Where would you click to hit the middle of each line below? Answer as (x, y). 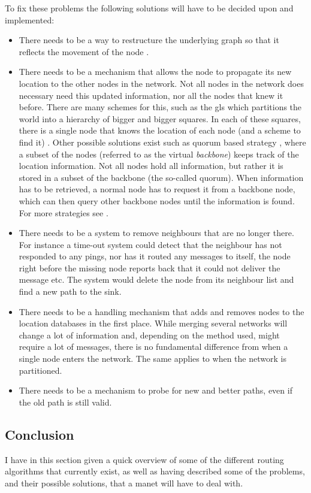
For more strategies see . (64, 212)
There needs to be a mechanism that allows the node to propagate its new (155, 72)
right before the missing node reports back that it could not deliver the (150, 267)
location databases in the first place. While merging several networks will (153, 323)
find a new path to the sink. (70, 291)
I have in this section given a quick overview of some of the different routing (144, 459)
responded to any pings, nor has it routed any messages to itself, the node (155, 256)
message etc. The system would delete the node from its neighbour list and (156, 279)
